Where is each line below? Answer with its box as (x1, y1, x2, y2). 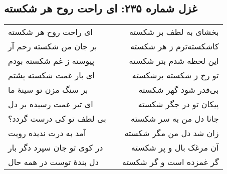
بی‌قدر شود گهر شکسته (138, 84, 219, 96)
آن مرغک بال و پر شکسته (131, 142, 219, 154)
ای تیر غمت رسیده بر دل (8, 98, 93, 110)
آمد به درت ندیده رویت (8, 127, 86, 139)
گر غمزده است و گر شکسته (122, 156, 219, 168)
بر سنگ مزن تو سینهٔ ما (8, 84, 88, 96)
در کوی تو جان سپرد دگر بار (8, 142, 103, 154)
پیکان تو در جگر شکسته (138, 98, 219, 110)
